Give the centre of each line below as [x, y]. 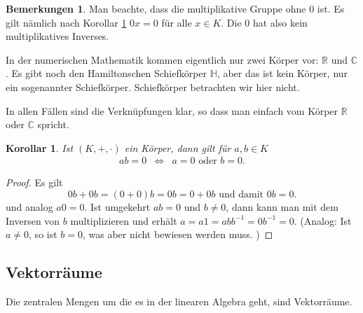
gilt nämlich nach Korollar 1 [66, 22]
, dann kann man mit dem [282, 206]
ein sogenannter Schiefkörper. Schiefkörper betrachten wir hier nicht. [153, 86]
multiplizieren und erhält [124, 220]
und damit [241, 194]
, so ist [43, 234]
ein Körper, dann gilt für [178, 147]
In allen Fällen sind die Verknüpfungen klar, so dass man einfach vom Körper [172, 110]
